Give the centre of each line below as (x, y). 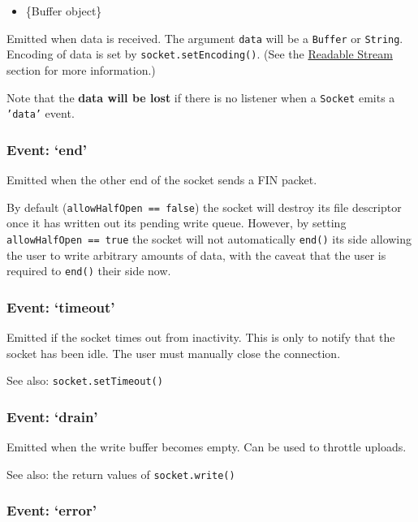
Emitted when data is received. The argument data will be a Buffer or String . (205, 38)
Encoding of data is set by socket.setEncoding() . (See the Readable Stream (200, 54)
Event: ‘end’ (47, 149)
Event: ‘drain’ (52, 416)
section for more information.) (81, 69)
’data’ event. (41, 113)
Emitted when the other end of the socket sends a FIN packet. (162, 180)
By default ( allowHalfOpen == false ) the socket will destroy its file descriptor (204, 207)
